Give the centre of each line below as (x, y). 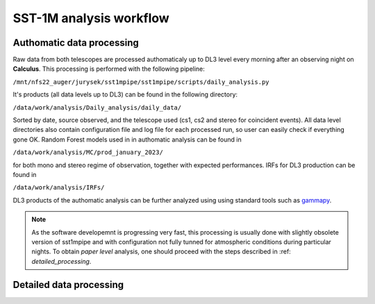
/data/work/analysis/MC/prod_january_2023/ (88, 152)
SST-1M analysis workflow (91, 18)
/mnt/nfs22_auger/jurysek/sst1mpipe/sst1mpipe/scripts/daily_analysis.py (141, 82)
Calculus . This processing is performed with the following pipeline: (109, 69)
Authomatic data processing (76, 43)
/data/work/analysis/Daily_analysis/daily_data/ (97, 107)
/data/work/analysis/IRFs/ (59, 188)
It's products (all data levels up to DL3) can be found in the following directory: (125, 94)
